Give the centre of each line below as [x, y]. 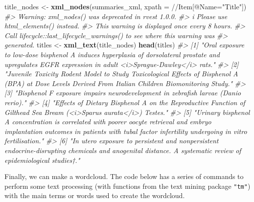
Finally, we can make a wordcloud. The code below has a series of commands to [124, 176]
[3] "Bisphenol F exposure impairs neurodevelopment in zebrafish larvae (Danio [123, 93]
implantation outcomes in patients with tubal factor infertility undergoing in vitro [126, 131]
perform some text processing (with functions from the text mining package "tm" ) [127, 186]
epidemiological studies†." [42, 160]
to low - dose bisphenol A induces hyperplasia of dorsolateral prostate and [112, 54]
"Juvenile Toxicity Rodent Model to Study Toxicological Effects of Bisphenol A [121, 74]
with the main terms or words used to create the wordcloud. [95, 195]
